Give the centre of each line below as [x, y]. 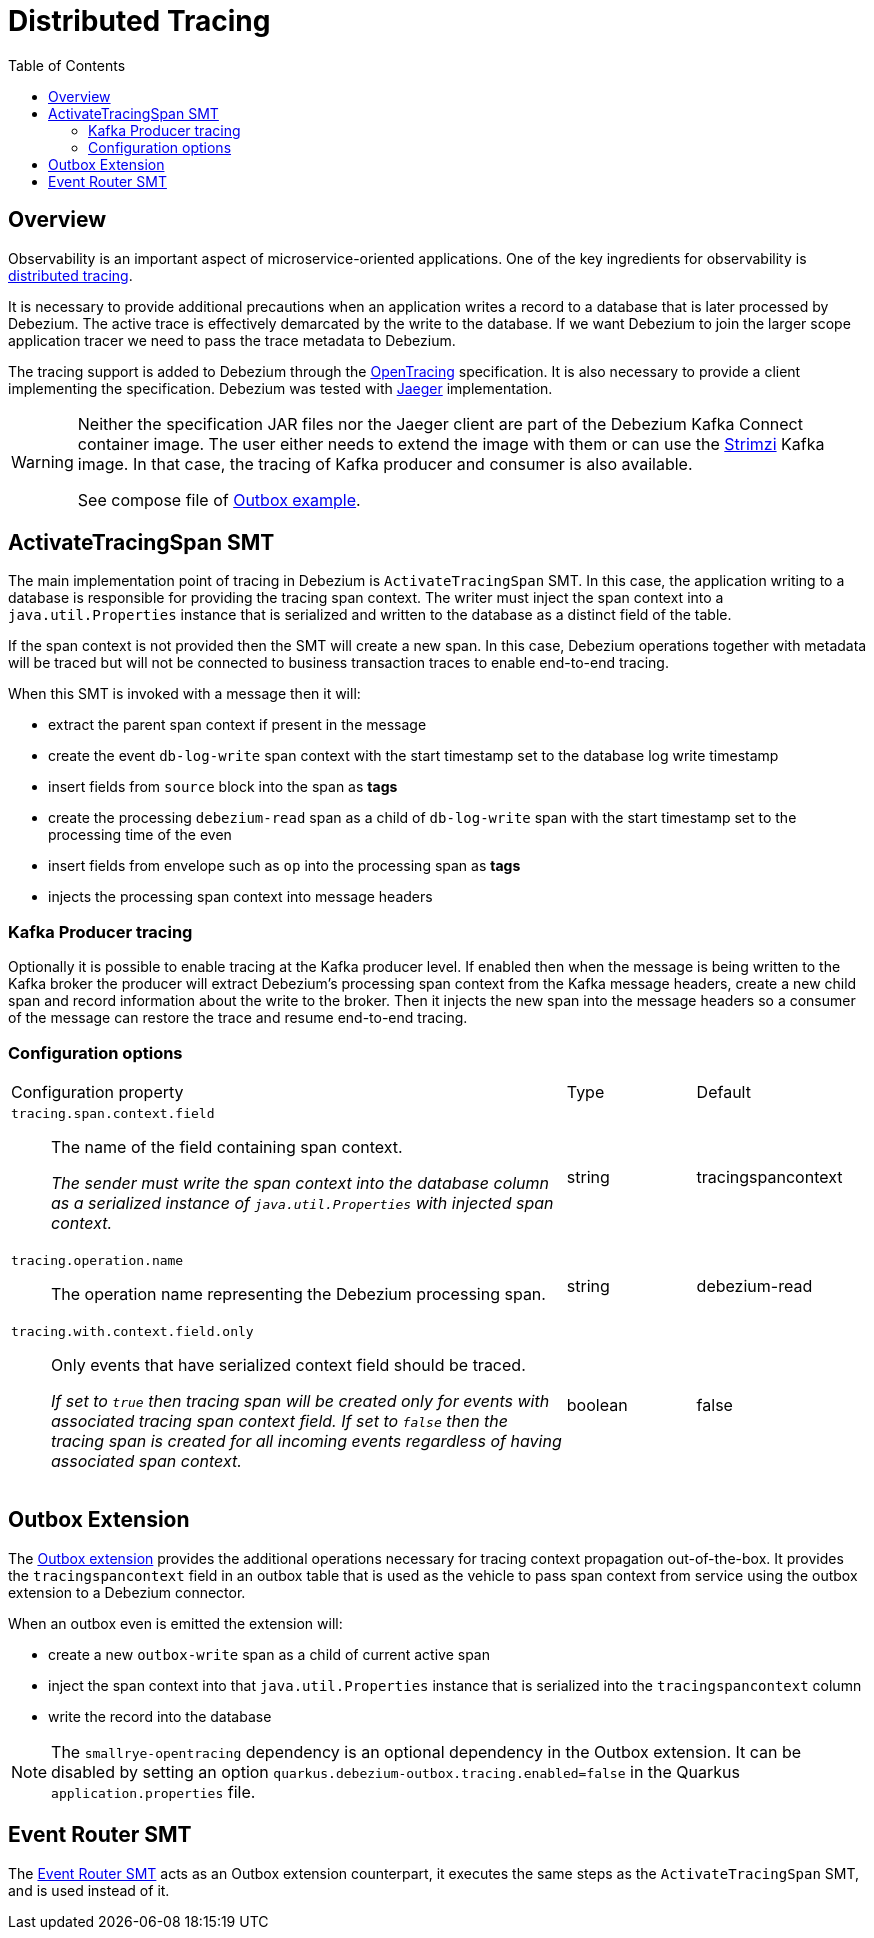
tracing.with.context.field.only [132, 1331]
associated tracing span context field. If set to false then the [280, 1420]
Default [723, 1091]
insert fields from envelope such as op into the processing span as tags [284, 866]
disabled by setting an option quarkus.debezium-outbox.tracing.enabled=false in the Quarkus [396, 1771]
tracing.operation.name [97, 1260]
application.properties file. [153, 1791]
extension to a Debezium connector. [127, 1592]
